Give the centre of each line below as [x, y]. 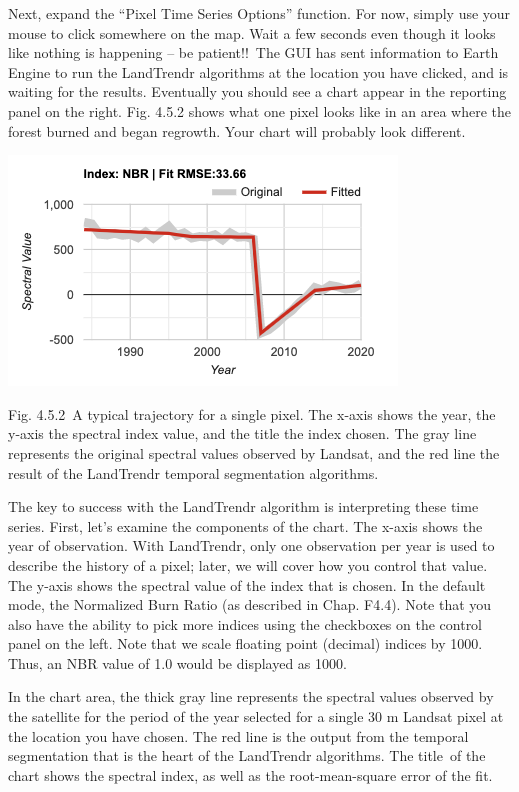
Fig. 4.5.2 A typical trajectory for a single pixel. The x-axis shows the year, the [252, 413]
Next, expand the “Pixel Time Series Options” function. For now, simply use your [259, 13]
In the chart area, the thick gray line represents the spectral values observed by [251, 696]
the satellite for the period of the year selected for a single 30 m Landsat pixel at [256, 716]
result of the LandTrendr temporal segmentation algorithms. [193, 472]
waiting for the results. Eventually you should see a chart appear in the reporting [257, 91]
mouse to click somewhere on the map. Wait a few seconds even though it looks [252, 32]
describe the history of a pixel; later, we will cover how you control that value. [248, 564]
